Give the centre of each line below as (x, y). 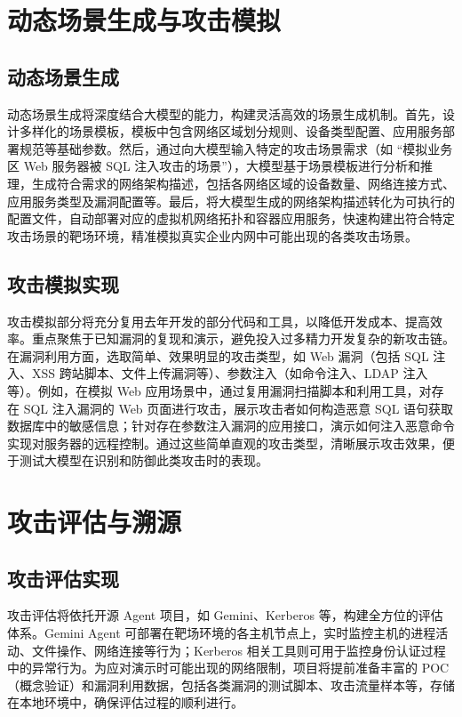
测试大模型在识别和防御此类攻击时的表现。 (143, 460)
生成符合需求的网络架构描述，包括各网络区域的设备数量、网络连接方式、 (243, 183)
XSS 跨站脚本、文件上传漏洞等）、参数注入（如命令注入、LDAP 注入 (230, 373)
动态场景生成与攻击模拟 (144, 20)
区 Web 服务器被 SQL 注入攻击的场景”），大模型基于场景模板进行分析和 (214, 166)
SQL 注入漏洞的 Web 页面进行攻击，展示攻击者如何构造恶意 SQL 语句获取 (239, 408)
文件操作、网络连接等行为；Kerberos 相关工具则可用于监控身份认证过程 (239, 650)
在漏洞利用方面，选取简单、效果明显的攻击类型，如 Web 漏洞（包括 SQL (218, 355)
